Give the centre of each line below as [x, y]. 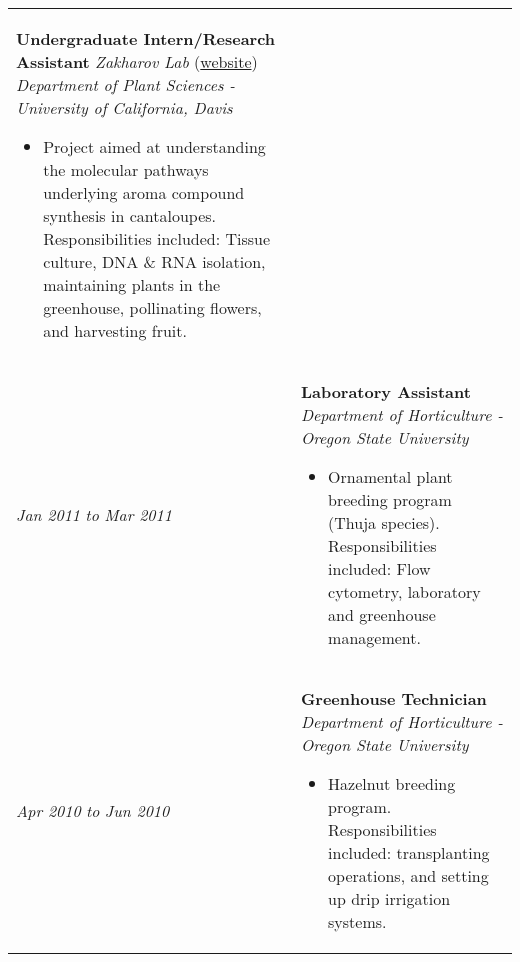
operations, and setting [408, 875]
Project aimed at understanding [154, 146]
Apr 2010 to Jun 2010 [93, 810]
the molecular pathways [126, 169]
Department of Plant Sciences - [126, 84]
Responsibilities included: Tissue [157, 238]
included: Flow [379, 568]
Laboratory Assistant [385, 391]
